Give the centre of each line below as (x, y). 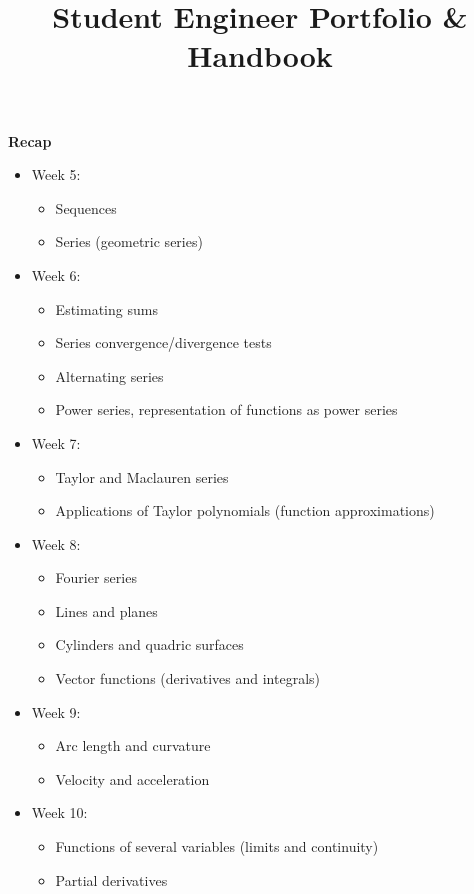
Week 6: (56, 274)
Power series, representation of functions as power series (226, 409)
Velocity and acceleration (132, 778)
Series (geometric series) (129, 241)
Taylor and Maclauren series (142, 476)
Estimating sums (106, 308)
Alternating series (109, 375)
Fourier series (96, 577)
